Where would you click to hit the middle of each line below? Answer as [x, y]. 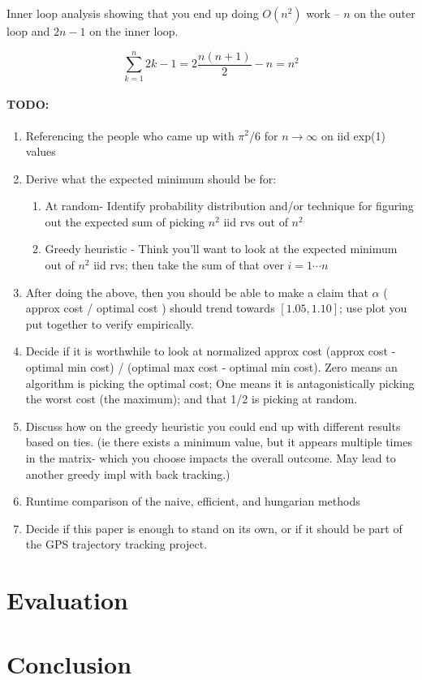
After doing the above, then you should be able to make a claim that [197, 292]
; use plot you [373, 308]
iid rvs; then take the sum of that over [189, 265]
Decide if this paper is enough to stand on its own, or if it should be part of [214, 528]
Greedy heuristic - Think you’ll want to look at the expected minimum [221, 249]
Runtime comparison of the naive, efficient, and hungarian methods [193, 501]
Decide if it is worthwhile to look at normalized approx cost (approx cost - [211, 351]
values [41, 151]
